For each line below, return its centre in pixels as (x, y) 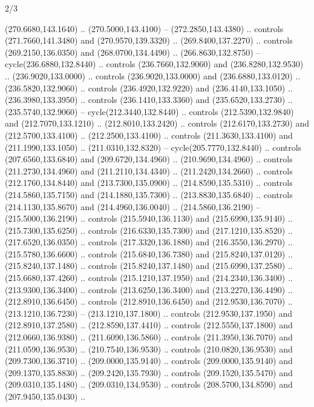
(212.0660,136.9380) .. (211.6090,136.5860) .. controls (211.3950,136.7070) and (149, 337)
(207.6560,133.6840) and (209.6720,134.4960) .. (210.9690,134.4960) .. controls (149, 159)
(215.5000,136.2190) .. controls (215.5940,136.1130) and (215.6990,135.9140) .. (149, 218)
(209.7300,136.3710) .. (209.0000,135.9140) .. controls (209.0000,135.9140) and (149, 361)
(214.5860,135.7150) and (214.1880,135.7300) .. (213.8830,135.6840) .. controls (149, 194)
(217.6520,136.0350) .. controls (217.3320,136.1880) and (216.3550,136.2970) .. (149, 242)
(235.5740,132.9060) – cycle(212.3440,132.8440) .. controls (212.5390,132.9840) (149, 111)
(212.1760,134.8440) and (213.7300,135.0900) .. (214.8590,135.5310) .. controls (149, 183)
